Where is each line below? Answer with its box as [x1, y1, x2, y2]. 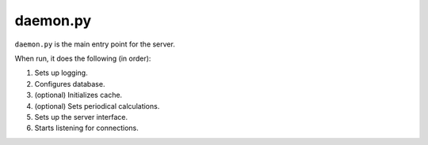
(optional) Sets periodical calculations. [34, 101, 160, 110]
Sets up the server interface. [34, 112, 128, 121]
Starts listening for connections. [34, 123, 139, 133]
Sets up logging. [34, 68, 88, 78]
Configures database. [34, 79, 105, 88]
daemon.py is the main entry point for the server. [14, 39, 176, 49]
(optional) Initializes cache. [34, 91, 123, 100]
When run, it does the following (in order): [14, 54, 151, 63]
